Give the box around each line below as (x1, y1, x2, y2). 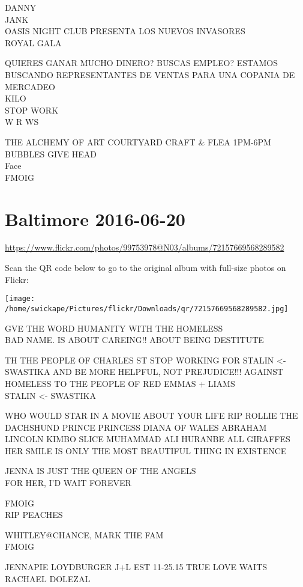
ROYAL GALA (5, 36, 62, 49)
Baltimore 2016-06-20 (5, 206, 185, 231)
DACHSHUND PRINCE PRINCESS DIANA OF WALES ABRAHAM (5, 421, 267, 433)
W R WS (5, 115, 39, 128)
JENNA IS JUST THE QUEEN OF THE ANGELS (5, 464, 196, 477)
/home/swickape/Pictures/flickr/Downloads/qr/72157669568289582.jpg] (5, 304, 289, 313)
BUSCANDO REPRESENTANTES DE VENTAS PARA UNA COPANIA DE (5, 68, 295, 81)
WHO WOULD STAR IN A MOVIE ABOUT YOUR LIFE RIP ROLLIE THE (5, 409, 298, 422)
